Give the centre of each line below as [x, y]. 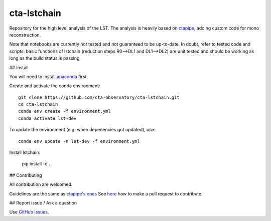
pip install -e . [36, 164]
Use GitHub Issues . [29, 212]
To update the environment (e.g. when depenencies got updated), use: [82, 130]
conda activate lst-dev [47, 118]
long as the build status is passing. [45, 58]
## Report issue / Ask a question [43, 202]
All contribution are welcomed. [41, 184]
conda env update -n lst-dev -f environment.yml [79, 141]
